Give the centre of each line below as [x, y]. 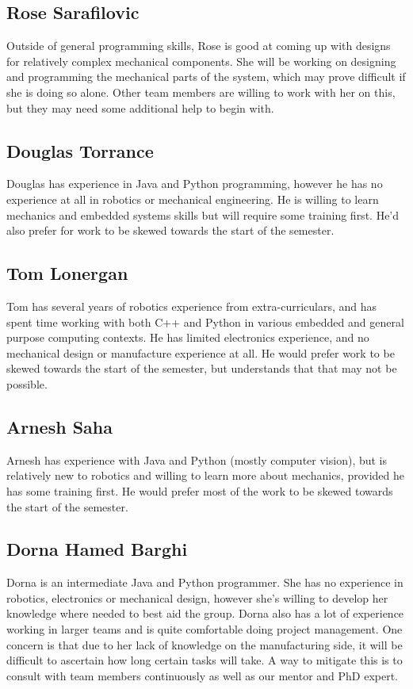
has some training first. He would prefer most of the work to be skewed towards [200, 490]
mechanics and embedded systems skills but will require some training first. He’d [203, 214]
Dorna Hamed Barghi [97, 549]
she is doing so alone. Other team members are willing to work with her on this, [201, 92]
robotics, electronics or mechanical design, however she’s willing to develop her [197, 597]
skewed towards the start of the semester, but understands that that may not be [202, 368]
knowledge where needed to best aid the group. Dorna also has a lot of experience [205, 613]
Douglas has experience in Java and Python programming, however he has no [195, 184]
